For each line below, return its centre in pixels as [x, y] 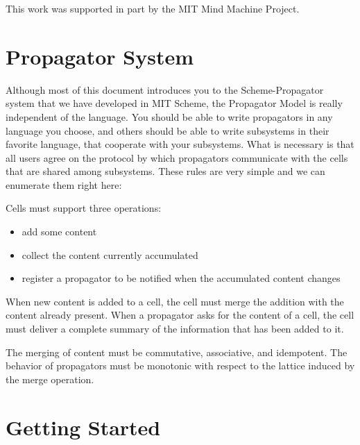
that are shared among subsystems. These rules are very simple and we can [165, 171]
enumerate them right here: [64, 184]
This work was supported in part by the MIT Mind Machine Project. [153, 8]
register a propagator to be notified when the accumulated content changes [181, 278]
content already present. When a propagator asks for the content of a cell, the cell [180, 315]
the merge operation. [50, 379]
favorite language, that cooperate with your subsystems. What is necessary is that [180, 144]
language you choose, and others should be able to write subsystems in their [168, 130]
